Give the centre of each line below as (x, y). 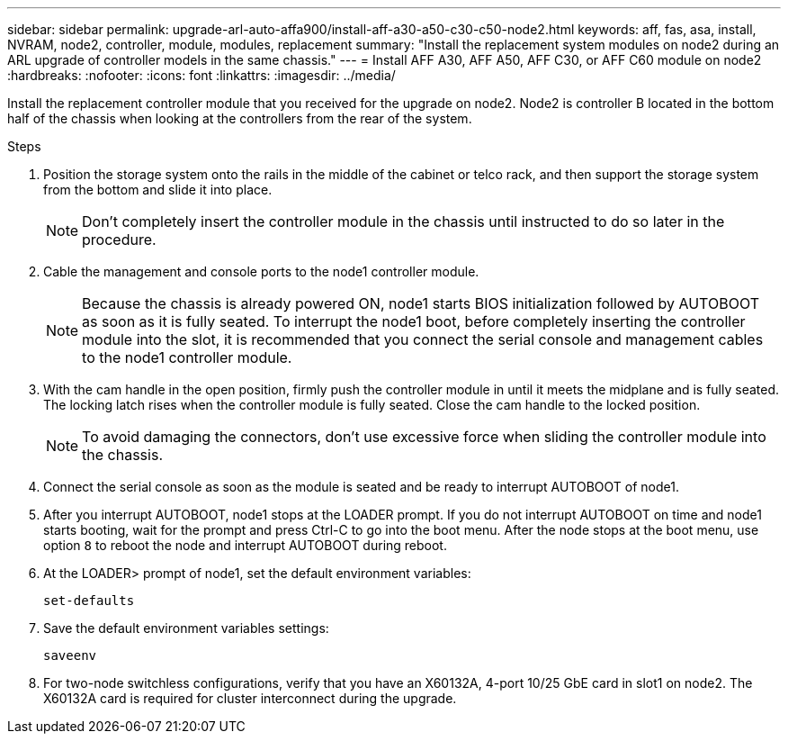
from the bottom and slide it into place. (158, 190)
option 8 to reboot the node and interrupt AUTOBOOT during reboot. (245, 545)
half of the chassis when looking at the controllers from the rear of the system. (240, 118)
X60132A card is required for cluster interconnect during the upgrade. (250, 698)
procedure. (119, 239)
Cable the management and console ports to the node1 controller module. (261, 271)
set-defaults (89, 601)
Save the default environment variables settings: (186, 628)
